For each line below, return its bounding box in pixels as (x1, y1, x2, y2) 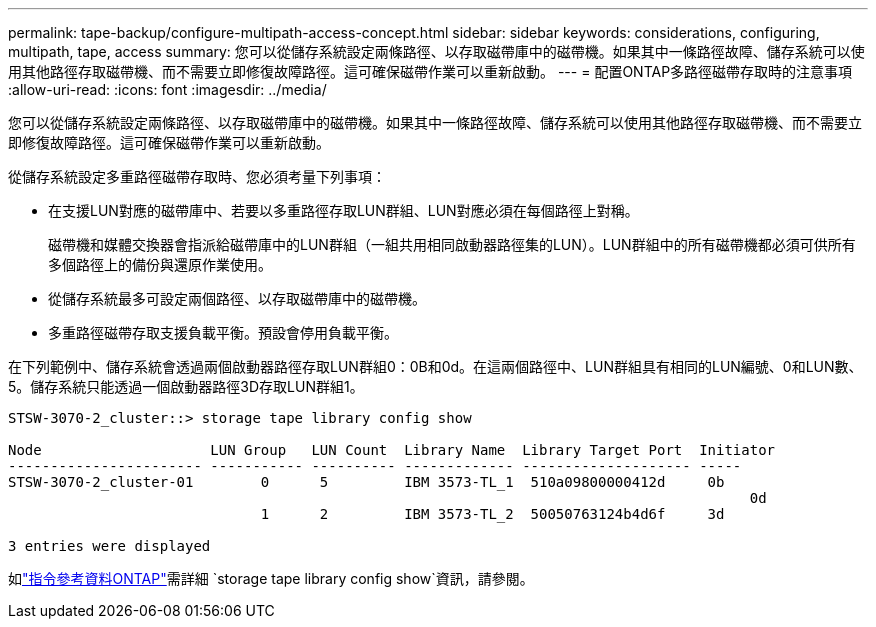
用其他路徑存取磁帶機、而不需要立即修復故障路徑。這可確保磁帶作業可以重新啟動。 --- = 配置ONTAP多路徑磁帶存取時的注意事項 (8, 63, 853, 80)
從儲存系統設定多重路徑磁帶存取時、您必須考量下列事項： (8, 168, 386, 185)
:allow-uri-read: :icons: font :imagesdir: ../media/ (8, 81, 327, 98)
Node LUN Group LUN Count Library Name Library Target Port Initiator (8, 442, 776, 458)
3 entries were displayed (8, 538, 211, 554)
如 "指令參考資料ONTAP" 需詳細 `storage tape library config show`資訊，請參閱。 (8, 570, 534, 587)
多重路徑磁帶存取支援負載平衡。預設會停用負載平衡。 (48, 324, 398, 341)
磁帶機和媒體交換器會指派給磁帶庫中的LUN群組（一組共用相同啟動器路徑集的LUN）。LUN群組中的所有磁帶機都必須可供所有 (48, 236, 856, 253)
